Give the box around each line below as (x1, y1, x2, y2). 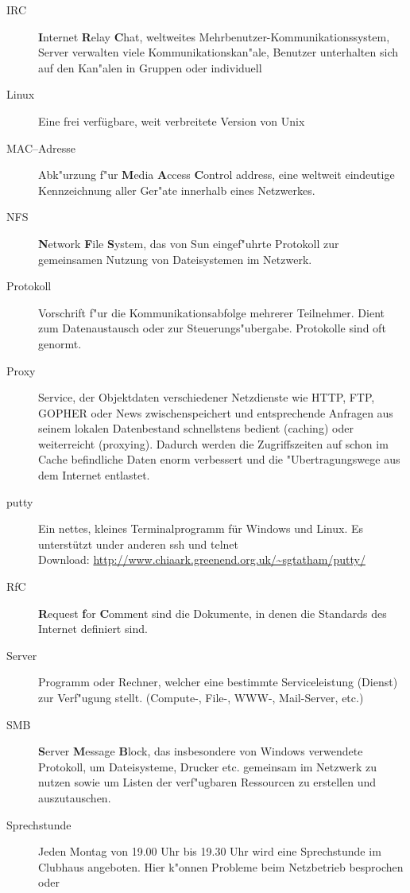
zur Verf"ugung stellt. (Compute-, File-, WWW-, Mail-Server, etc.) (38, 689, 364, 705)
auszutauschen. (38, 789, 111, 806)
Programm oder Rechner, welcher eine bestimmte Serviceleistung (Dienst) (38, 674, 398, 690)
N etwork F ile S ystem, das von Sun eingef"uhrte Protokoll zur (38, 235, 339, 251)
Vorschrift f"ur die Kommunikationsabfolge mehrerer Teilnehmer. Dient (38, 304, 385, 320)
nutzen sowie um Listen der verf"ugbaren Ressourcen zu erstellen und (38, 774, 377, 790)
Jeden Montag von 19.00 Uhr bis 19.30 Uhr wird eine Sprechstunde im (38, 843, 381, 860)
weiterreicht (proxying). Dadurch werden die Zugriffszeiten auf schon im (38, 435, 389, 452)
